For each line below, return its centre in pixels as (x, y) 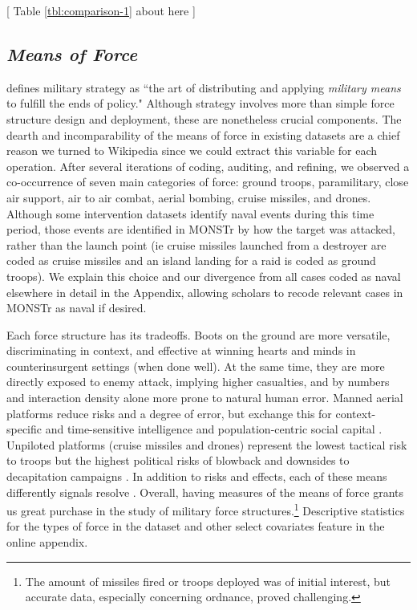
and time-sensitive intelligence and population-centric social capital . (214, 429)
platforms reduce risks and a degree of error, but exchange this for (169, 413)
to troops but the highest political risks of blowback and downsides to (178, 460)
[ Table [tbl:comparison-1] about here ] (101, 10)
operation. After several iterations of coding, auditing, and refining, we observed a (208, 166)
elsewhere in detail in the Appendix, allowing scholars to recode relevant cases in (205, 292)
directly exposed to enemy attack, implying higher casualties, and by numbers (198, 382)
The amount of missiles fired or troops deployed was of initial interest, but (208, 581)
